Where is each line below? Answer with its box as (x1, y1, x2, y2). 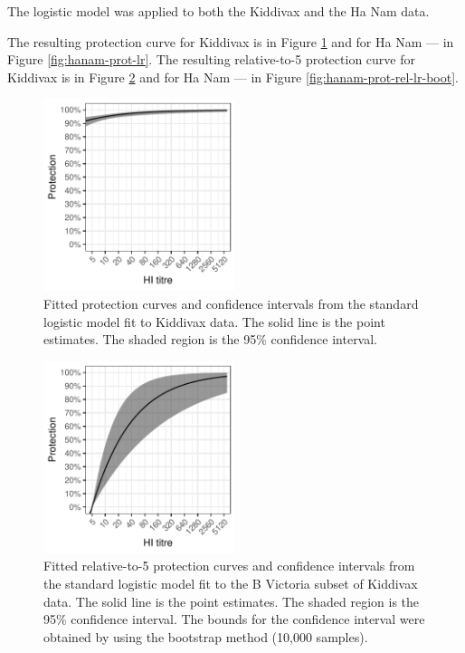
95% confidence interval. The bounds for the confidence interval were (43, 610, 425, 629)
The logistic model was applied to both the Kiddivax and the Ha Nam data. (7, 2, 430, 20)
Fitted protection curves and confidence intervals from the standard (43, 293, 419, 312)
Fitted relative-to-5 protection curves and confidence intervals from (43, 556, 415, 575)
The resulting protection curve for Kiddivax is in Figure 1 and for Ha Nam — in (7, 32, 454, 51)
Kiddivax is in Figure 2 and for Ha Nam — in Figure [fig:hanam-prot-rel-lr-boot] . (7, 67, 459, 86)
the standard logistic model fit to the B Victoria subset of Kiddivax (43, 573, 418, 592)
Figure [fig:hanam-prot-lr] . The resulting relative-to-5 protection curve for (7, 50, 415, 69)
